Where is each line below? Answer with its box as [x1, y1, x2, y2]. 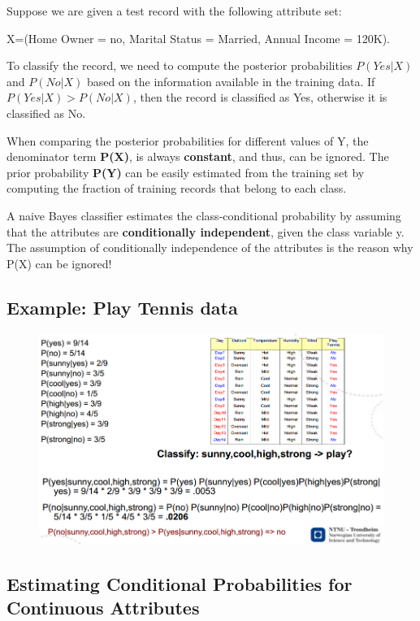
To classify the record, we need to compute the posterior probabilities [6, 57, 353, 74]
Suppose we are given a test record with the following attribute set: [6, 2, 342, 19]
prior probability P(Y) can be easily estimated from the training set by [6, 163, 365, 180]
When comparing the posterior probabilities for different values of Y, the [6, 132, 369, 149]
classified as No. [6, 104, 86, 121]
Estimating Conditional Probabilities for [6, 571, 353, 596]
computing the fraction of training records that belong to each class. [6, 180, 347, 197]
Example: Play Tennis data [6, 294, 238, 319]
